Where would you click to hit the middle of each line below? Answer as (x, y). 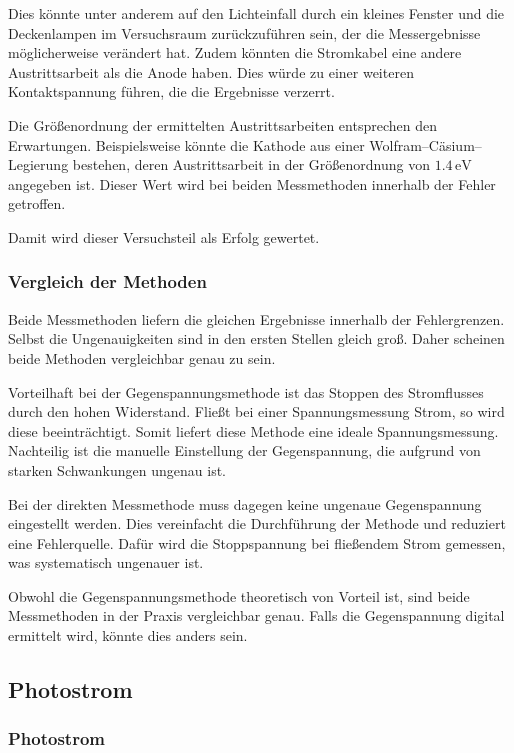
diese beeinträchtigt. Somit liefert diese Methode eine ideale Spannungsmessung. (253, 430)
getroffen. (37, 203)
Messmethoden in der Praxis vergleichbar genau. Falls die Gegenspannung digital (256, 615)
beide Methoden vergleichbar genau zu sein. (142, 357)
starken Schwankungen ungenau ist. (117, 469)
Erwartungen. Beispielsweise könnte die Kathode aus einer (186, 144)
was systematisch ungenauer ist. (106, 562)
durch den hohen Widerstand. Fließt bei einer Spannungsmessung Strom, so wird (256, 411)
